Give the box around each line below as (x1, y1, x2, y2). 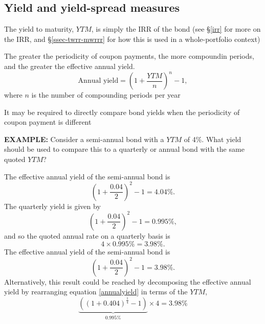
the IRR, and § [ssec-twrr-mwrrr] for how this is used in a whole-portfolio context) (4, 33, 260, 44)
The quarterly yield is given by (4, 200, 101, 211)
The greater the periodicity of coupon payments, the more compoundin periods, (4, 51, 254, 61)
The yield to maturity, (4, 24, 74, 34)
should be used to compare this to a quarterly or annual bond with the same (4, 144, 245, 154)
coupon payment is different (4, 117, 92, 127)
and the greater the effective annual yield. (4, 60, 135, 71)
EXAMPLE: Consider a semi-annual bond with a (4, 133, 164, 144)
